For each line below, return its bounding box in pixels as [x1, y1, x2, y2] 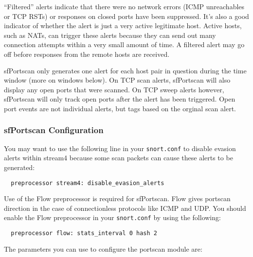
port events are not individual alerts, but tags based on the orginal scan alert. [4, 103, 236, 113]
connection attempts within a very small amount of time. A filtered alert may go [4, 39, 245, 50]
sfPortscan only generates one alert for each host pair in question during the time [4, 65, 247, 75]
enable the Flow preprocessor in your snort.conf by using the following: [4, 212, 221, 223]
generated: [4, 162, 35, 172]
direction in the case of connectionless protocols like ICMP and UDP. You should [4, 203, 246, 213]
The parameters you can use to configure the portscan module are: [4, 243, 202, 254]
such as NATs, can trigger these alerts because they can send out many [4, 30, 216, 40]
